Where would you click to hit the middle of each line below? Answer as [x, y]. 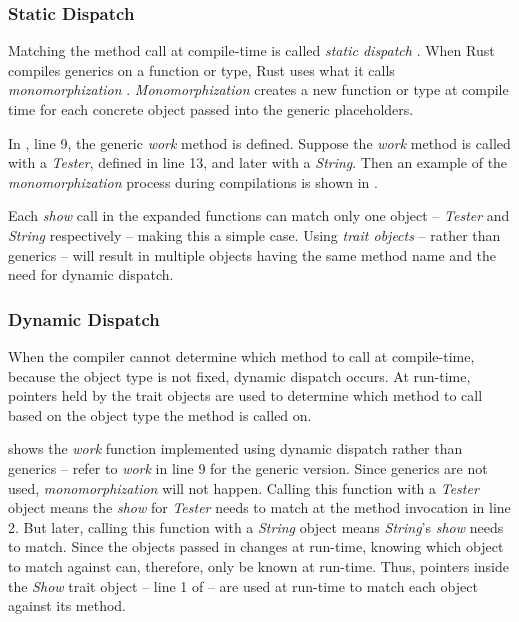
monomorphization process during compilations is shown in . [193, 181]
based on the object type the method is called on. [160, 414]
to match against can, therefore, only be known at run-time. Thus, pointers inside [258, 565]
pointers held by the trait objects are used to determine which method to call [245, 395]
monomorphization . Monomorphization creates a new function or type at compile [258, 89]
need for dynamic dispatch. [91, 274]
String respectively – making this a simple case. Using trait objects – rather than [254, 234]
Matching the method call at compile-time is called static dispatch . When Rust [251, 50]
